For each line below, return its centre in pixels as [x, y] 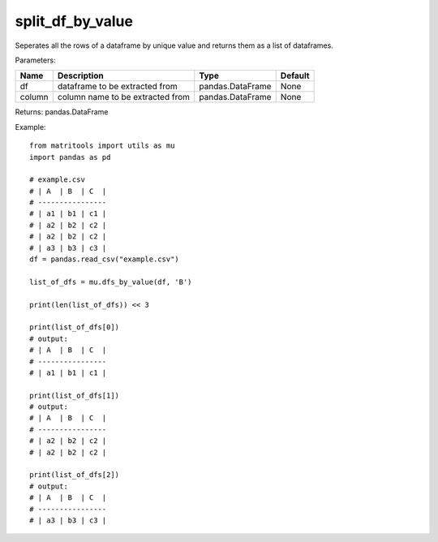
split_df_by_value [74, 21]
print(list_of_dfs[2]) [75, 475]
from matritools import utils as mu [102, 146]
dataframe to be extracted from [117, 87]
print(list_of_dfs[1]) [75, 395]
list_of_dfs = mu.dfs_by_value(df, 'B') [111, 282]
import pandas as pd [70, 157]
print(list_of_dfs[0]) [75, 327]
